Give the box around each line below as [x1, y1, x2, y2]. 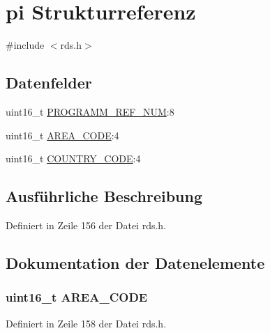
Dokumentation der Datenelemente [6, 251, 265, 273]
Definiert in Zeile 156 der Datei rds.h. [6, 217, 167, 232]
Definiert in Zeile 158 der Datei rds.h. [6, 316, 167, 330]
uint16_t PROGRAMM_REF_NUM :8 [6, 104, 174, 118]
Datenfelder [6, 72, 92, 93]
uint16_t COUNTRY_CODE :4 [6, 151, 141, 166]
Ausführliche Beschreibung [6, 185, 202, 207]
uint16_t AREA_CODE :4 [6, 127, 119, 142]
